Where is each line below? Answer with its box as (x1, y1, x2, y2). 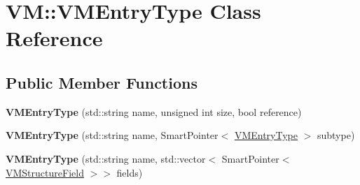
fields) (116, 165, 143, 179)
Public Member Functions (6, 71, 198, 93)
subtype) (317, 128, 355, 142)
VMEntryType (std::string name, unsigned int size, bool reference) (6, 104, 302, 119)
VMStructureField (6, 165, 84, 179)
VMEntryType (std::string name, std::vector (6, 151, 206, 165)
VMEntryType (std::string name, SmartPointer (6, 128, 219, 142)
